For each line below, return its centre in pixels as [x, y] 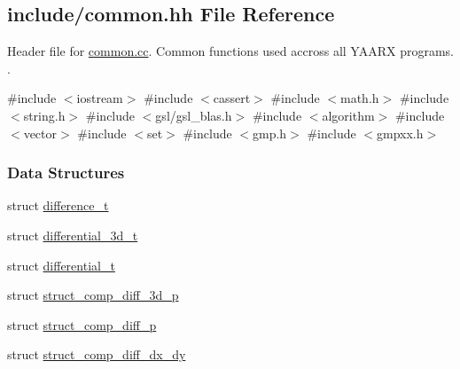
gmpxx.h [400, 133]
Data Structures [66, 173]
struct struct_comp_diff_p [82, 324]
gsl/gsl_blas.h [194, 115]
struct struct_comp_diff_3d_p [93, 295]
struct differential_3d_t [73, 235]
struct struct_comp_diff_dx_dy [97, 354]
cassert [232, 98]
